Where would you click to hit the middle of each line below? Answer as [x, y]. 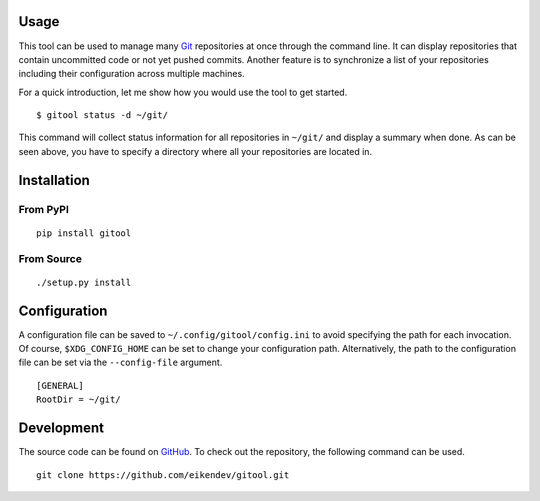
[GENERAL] [60, 385]
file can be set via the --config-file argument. [120, 362]
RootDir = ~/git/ [78, 399]
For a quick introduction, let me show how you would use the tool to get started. [183, 92]
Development [61, 428]
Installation [54, 180]
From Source [50, 258]
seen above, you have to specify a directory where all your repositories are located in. [195, 151]
